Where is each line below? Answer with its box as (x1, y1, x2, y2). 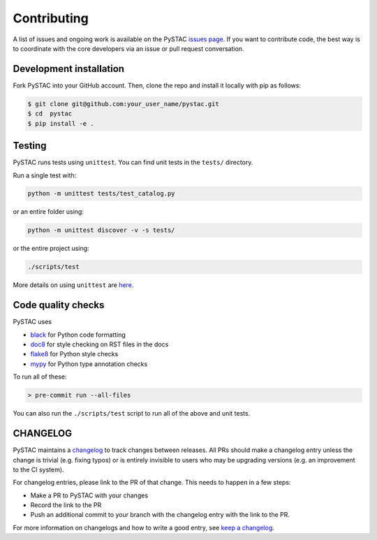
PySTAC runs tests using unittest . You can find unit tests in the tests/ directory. (13, 158, 253, 167)
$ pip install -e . (27, 119, 94, 127)
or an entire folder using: (13, 207, 84, 216)
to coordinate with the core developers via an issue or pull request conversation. (13, 44, 244, 52)
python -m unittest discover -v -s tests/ (27, 226, 175, 234)
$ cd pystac (27, 110, 73, 118)
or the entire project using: (13, 245, 90, 253)
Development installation (13, 63, 125, 75)
